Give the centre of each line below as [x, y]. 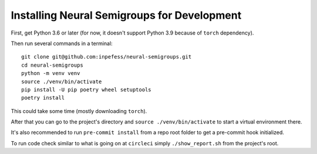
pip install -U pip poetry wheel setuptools [87, 90]
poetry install [43, 98]
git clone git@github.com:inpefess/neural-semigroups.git [107, 57]
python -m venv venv [51, 73]
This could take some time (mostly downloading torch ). [79, 111]
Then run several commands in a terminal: [62, 43]
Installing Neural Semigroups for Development [126, 15]
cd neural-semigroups [52, 65]
